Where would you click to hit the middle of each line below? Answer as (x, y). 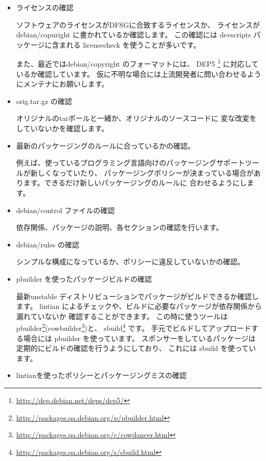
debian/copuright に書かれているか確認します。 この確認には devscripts (134, 35)
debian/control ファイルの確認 (65, 210)
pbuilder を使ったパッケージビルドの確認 (84, 278)
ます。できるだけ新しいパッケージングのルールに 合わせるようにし (135, 183)
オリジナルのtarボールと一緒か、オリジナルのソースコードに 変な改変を (136, 118)
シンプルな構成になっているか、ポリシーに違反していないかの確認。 (130, 261)
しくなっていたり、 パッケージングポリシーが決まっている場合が (146, 172)
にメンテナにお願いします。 (62, 84)
